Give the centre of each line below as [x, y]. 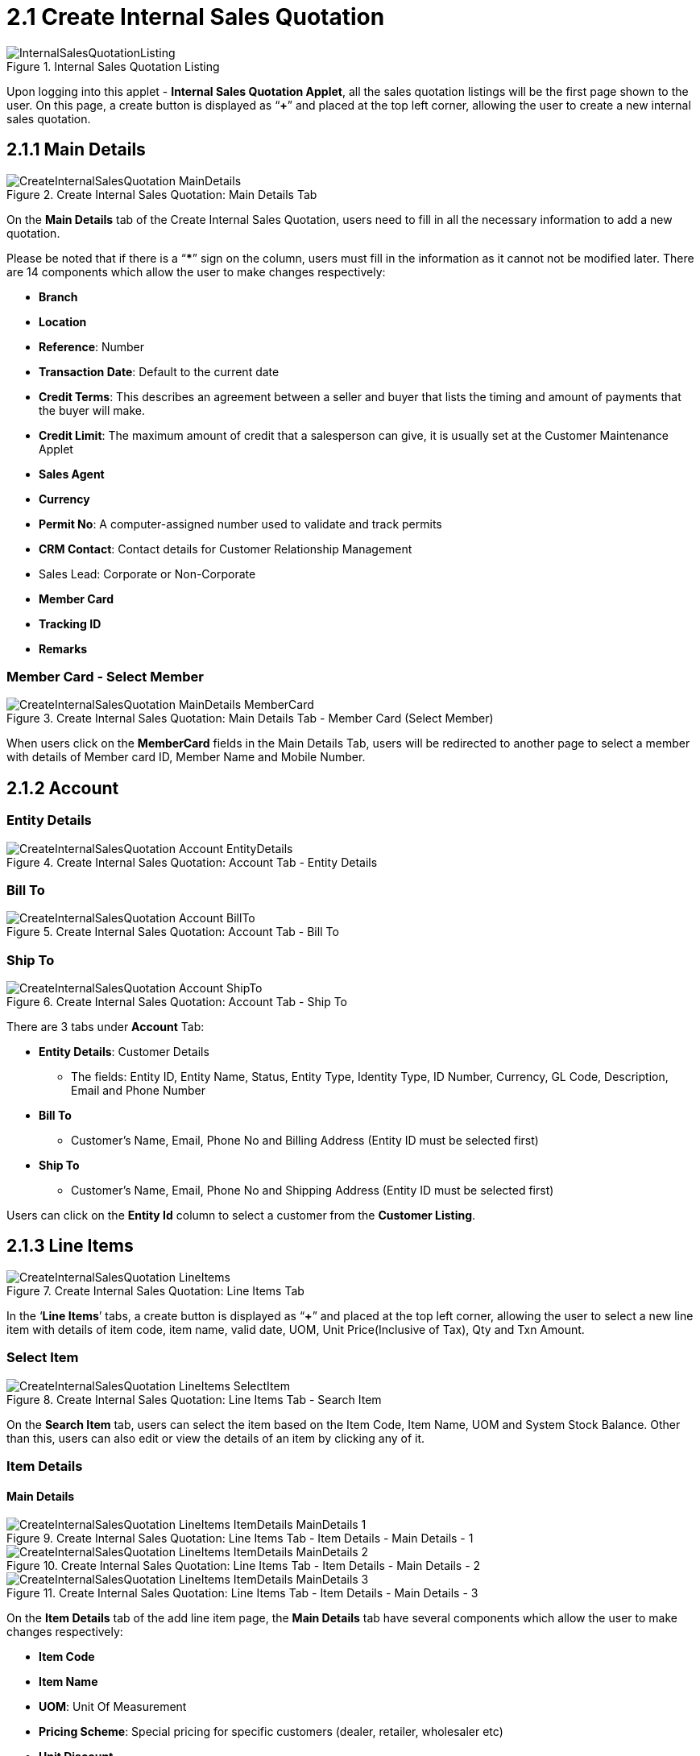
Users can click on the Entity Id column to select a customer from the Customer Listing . [241, 1216]
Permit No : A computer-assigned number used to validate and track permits [240, 524]
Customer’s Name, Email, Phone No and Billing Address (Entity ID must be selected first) [305, 1141]
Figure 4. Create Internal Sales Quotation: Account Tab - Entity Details [192, 862]
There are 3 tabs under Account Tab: [106, 1027]
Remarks [63, 648]
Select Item [43, 1358]
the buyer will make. [92, 410]
